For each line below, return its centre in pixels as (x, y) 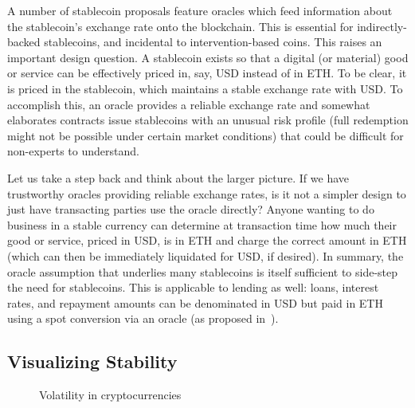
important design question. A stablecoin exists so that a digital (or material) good (208, 57)
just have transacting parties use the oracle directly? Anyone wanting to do (191, 209)
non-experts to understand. (73, 151)
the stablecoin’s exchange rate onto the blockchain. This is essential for (180, 26)
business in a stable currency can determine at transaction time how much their (202, 224)
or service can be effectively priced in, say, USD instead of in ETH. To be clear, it (207, 73)
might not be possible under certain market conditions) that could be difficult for (206, 135)
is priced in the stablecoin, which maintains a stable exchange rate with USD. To (205, 88)
